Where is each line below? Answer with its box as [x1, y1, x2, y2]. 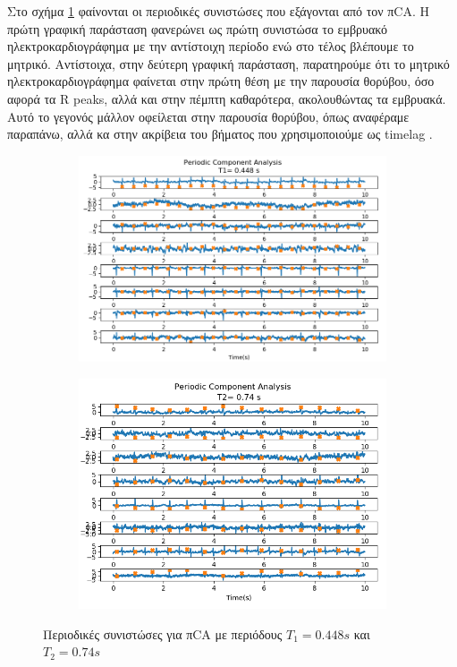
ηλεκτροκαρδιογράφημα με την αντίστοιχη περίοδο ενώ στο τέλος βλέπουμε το [7, 37, 414, 56]
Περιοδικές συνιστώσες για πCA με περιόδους [43, 624, 283, 643]
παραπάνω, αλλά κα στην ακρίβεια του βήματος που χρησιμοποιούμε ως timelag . [7, 124, 433, 143]
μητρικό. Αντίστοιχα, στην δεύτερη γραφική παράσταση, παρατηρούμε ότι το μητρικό [7, 54, 450, 73]
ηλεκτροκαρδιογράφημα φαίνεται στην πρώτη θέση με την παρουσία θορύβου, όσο [7, 72, 435, 90]
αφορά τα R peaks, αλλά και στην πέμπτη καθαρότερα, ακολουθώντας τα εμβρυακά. [7, 89, 446, 107]
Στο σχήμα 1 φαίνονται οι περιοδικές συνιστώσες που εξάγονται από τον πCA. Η [7, 2, 430, 20]
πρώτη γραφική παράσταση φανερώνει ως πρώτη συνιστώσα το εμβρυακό [7, 19, 388, 38]
